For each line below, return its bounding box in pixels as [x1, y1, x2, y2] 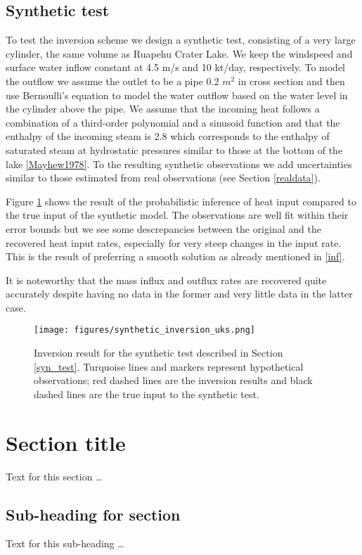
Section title [6, 428, 126, 457]
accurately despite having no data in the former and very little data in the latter [6, 286, 353, 301]
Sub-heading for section [6, 503, 181, 525]
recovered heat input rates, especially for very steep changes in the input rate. [6, 235, 342, 250]
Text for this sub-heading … [6, 536, 124, 551]
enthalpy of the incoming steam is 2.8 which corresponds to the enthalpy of [6, 129, 330, 143]
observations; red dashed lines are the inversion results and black [34, 373, 313, 388]
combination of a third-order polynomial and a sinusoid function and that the [6, 115, 340, 129]
